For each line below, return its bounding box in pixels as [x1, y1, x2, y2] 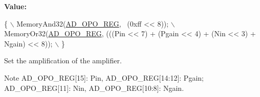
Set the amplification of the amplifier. [4, 55, 122, 66]
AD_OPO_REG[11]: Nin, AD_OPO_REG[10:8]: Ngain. [4, 82, 184, 93]
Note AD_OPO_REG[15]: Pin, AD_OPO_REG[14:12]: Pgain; [4, 72, 204, 83]
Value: [4, 1, 27, 11]
